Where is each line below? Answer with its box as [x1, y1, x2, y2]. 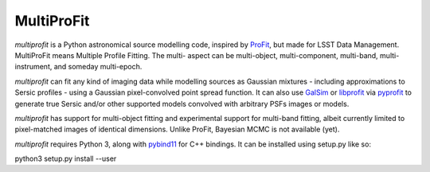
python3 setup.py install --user [14, 154, 117, 163]
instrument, [14, 62, 53, 72]
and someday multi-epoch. [53, 62, 143, 72]
